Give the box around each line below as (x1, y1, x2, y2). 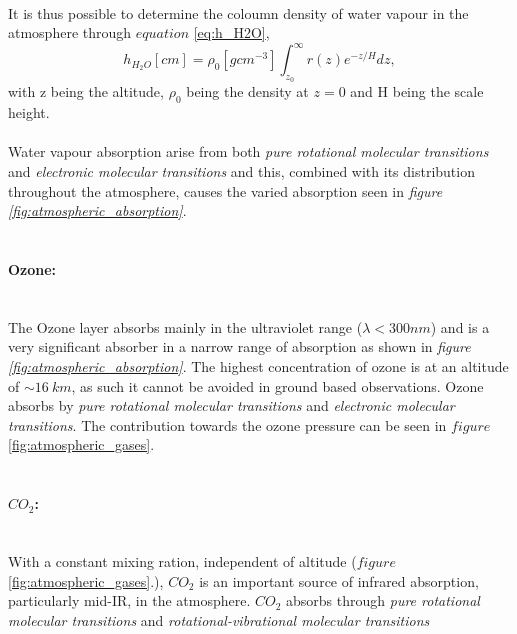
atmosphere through (8, 22, 132, 43)
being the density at (186, 81, 309, 102)
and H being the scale (350, 81, 484, 102)
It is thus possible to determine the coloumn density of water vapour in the (8, 2, 469, 23)
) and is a (430, 316, 490, 337)
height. (8, 102, 50, 123)
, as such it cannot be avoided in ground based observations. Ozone (71, 375, 484, 396)
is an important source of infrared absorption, (199, 570, 479, 591)
